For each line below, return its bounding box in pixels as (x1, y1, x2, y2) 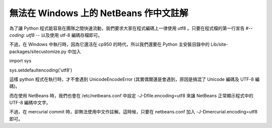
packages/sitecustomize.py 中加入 (9, 48, 81, 54)
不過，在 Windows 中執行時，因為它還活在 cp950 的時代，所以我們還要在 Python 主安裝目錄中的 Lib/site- (9, 41, 229, 47)
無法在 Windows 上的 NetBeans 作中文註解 (9, 8, 188, 19)
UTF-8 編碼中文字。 (9, 100, 51, 106)
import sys (9, 58, 32, 64)
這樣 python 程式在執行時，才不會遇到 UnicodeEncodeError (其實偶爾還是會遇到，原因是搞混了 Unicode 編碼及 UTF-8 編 (9, 76, 260, 82)
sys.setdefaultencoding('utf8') (9, 67, 73, 73)
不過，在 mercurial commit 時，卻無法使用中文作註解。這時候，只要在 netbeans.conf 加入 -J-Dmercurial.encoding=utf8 (9, 109, 258, 115)
